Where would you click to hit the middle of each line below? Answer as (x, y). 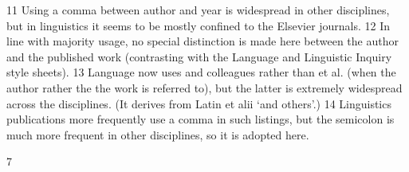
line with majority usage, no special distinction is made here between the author (203, 41)
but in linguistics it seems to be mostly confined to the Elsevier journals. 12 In (199, 25)
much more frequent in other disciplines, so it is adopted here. (158, 134)
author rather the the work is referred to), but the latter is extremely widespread (204, 87)
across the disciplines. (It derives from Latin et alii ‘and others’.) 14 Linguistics (199, 103)
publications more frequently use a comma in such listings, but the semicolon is (201, 119)
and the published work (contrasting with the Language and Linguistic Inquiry (199, 56)
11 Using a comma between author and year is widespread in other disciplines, (198, 10)
